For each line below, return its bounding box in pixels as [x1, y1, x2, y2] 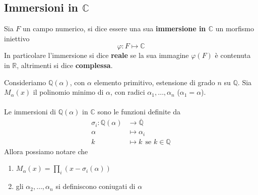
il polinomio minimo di [33, 87, 104, 97]
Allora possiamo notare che [4, 146, 88, 156]
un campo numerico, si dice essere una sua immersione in [23, 23, 206, 34]
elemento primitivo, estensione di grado [94, 77, 215, 87]
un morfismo [215, 23, 254, 34]
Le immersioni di [4, 106, 56, 117]
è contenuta [215, 50, 251, 60]
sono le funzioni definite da [97, 106, 181, 117]
